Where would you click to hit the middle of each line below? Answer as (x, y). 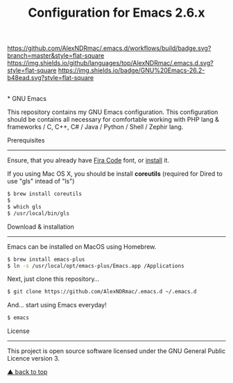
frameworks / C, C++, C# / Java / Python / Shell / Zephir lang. (95, 127)
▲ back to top (27, 372)
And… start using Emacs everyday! (57, 305)
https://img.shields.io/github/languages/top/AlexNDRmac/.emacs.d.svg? (110, 63)
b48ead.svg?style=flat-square (51, 78)
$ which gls (24, 206)
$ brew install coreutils (44, 194)
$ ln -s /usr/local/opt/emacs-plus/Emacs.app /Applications (96, 266)
